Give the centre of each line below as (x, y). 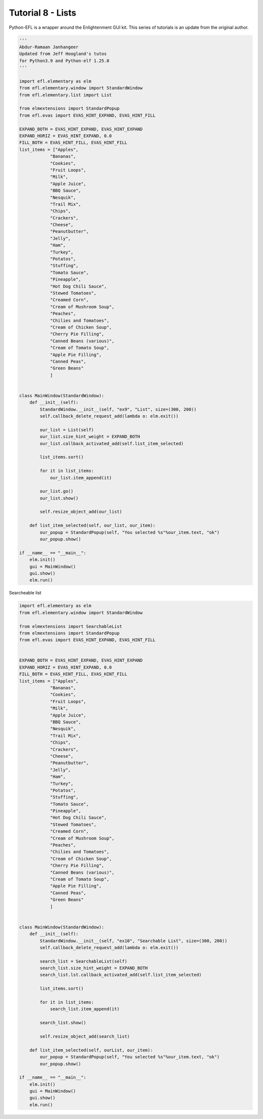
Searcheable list (25, 593)
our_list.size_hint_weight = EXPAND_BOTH (90, 437)
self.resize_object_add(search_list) (85, 1036)
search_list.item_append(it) (85, 1009)
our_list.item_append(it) (81, 478)
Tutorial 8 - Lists (43, 13)
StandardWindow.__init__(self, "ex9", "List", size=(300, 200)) (118, 409)
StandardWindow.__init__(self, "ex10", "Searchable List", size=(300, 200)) (133, 941)
